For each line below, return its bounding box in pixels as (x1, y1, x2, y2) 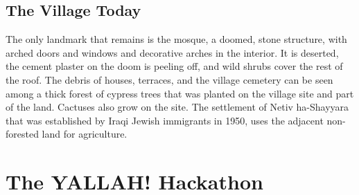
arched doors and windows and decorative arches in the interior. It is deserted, (6, 45, 339, 59)
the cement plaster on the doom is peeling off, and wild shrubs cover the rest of (6, 59, 343, 73)
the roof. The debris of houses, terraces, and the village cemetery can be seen (6, 72, 333, 86)
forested (6, 127, 39, 141)
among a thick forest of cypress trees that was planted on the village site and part (6, 86, 354, 100)
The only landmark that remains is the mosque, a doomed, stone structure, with (6, 32, 347, 46)
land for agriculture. (42, 127, 128, 141)
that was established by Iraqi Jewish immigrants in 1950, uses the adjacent (6, 113, 324, 127)
